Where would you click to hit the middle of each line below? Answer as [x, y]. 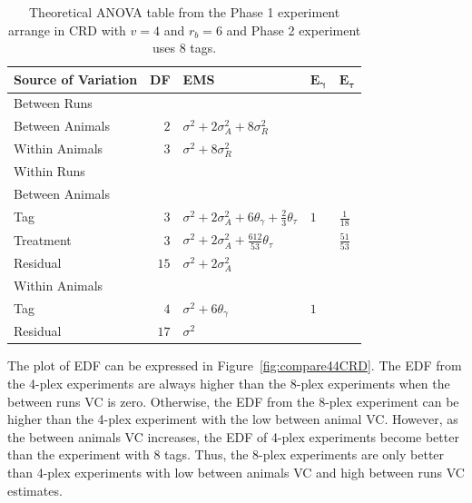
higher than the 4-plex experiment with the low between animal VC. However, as [233, 419]
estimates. [35, 490]
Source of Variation [76, 79]
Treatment [43, 239]
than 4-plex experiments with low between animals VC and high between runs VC [236, 473]
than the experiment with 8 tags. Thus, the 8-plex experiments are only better [226, 454]
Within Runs [49, 171]
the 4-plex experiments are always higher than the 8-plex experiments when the [229, 384]
